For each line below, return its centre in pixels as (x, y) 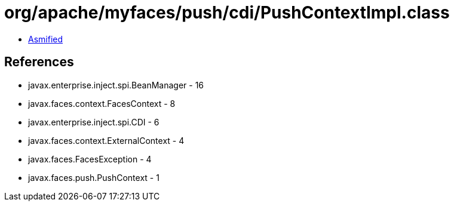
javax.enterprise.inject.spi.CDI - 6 (94, 122)
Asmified (46, 39)
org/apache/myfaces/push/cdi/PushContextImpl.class (227, 13)
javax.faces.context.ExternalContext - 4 (106, 140)
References (39, 62)
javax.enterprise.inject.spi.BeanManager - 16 (116, 85)
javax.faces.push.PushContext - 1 (94, 177)
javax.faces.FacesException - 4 (90, 159)
